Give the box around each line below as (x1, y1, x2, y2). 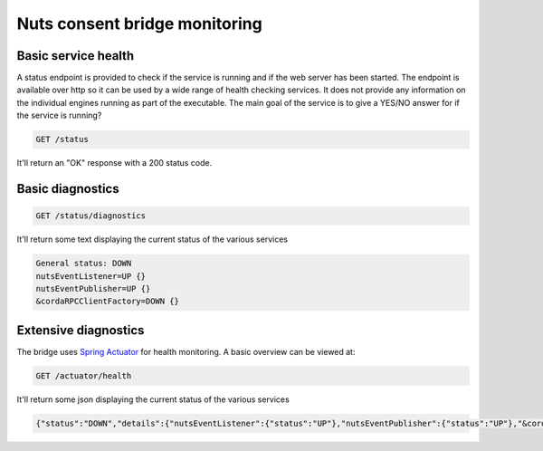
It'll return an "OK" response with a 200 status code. (16, 158, 213, 168)
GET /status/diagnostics (35, 211, 147, 221)
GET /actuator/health (35, 370, 132, 380)
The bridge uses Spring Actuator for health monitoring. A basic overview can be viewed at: (16, 346, 356, 357)
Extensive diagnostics (16, 322, 145, 338)
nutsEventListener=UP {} (35, 271, 147, 281)
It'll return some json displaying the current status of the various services (16, 394, 290, 405)
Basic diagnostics (16, 181, 119, 197)
